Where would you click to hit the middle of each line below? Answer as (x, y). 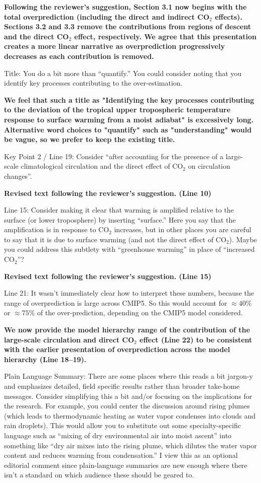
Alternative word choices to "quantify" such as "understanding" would (128, 129)
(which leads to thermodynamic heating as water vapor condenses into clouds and (130, 415)
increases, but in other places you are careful (183, 229)
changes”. (18, 176)
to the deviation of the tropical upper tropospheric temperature (117, 110)
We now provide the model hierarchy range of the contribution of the (127, 330)
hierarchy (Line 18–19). (45, 359)
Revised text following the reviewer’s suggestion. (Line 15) (108, 276)
